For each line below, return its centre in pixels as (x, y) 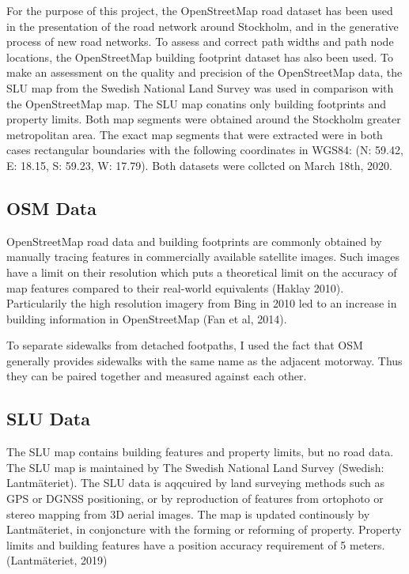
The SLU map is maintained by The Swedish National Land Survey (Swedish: (195, 467)
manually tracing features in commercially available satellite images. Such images (203, 257)
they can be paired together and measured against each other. (157, 376)
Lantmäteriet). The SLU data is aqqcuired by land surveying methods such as (196, 483)
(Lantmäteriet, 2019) (57, 560)
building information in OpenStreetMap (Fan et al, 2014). (147, 318)
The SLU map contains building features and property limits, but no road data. (200, 452)
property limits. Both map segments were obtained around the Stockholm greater (204, 119)
